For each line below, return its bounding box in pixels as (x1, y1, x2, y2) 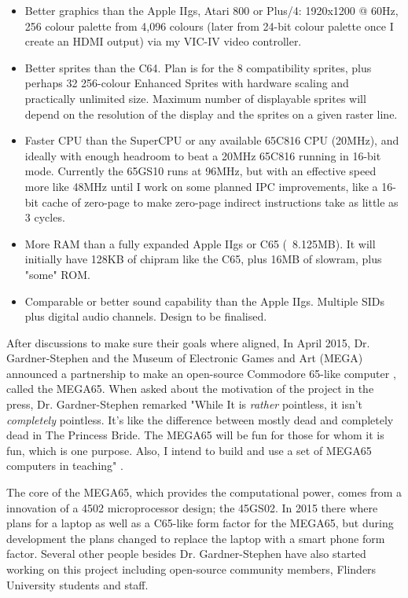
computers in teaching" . (6, 457, 123, 474)
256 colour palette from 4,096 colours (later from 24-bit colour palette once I (24, 17, 394, 34)
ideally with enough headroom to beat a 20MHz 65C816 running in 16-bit (24, 147, 381, 163)
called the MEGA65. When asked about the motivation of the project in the (6, 380, 374, 397)
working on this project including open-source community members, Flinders (6, 561, 377, 577)
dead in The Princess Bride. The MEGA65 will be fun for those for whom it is (6, 427, 384, 443)
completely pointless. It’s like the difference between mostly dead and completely (6, 411, 394, 427)
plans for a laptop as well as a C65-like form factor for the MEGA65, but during (6, 515, 394, 531)
